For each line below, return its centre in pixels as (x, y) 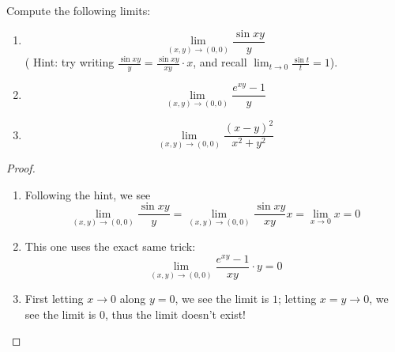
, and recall (220, 62)
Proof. (21, 168)
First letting (54, 299)
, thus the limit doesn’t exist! (175, 314)
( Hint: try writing (70, 62)
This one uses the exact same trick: (110, 246)
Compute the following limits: (79, 10)
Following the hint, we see (88, 194)
